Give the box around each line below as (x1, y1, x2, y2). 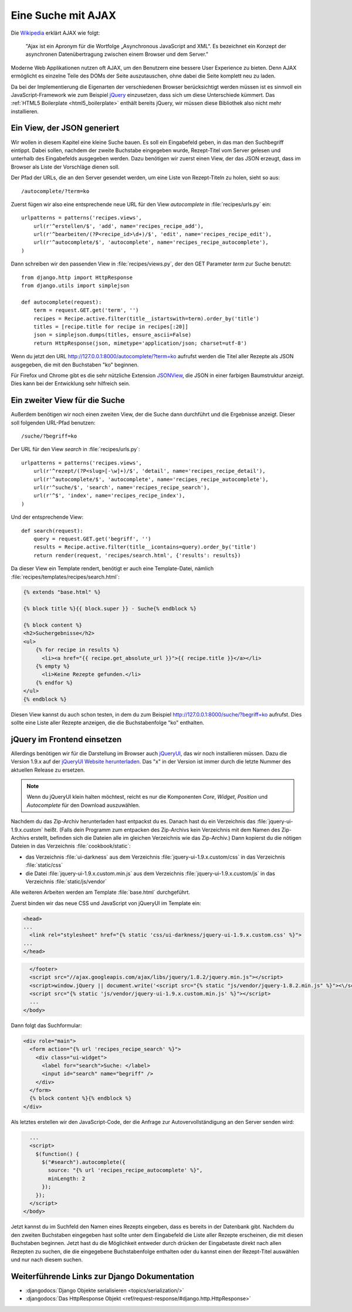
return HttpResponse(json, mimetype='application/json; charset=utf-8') (33, 339, 248, 346)
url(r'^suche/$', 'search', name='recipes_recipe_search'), (33, 484, 211, 490)
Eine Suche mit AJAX (11, 9, 117, 22)
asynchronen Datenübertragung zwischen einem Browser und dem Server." (25, 51, 209, 58)
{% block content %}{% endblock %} (29, 1095, 132, 1102)
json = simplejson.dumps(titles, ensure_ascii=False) (33, 332, 192, 338)
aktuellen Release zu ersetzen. (11, 766, 85, 773)
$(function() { (35, 1150, 79, 1157)
